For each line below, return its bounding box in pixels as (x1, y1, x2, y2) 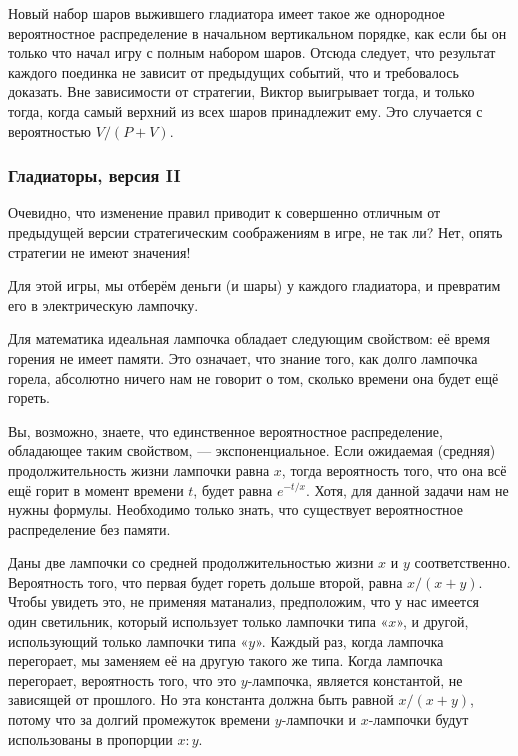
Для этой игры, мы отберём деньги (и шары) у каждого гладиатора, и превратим (8, 275, 501, 296)
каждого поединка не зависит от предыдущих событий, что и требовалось (8, 61, 459, 82)
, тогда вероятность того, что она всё (281, 459, 507, 480)
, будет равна (193, 479, 273, 500)
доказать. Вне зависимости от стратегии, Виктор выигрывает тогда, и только (8, 81, 475, 102)
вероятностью (8, 120, 92, 141)
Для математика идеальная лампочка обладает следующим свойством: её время (8, 328, 490, 349)
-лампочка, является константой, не (247, 669, 463, 690)
